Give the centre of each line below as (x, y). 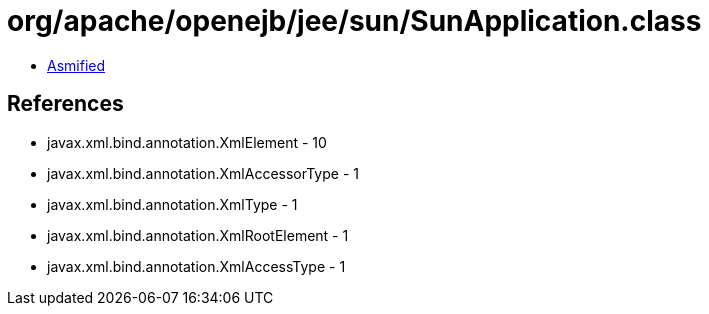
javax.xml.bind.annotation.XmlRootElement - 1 (198, 235)
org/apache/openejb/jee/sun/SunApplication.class (354, 21)
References (65, 104)
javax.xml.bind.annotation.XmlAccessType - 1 (196, 266)
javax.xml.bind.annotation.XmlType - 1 (172, 204)
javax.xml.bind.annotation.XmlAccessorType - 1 (203, 173)
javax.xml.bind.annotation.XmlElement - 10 (187, 142)
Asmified (76, 65)
